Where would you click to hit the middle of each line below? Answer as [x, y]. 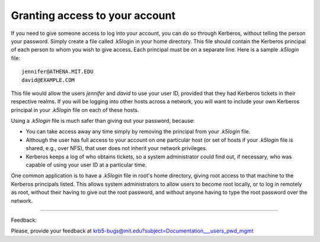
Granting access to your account [93, 15]
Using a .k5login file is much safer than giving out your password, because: [103, 121]
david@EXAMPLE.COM [48, 80]
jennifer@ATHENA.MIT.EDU [57, 72]
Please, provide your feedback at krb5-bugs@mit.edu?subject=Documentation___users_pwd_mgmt [132, 231]
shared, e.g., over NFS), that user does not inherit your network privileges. [116, 148]
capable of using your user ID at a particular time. [86, 165]
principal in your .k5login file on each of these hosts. [75, 110]
